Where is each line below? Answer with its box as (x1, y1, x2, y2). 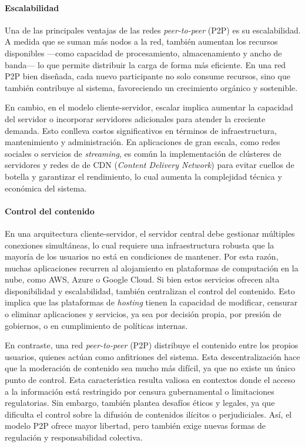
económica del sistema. (5, 182, 87, 194)
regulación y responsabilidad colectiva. (5, 431, 143, 443)
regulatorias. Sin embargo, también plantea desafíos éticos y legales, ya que (5, 396, 275, 409)
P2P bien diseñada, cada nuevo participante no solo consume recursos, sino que (5, 70, 290, 82)
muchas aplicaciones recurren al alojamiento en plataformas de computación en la (5, 261, 299, 274)
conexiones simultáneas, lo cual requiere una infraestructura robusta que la (5, 238, 274, 251)
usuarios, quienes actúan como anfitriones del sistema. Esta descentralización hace (5, 350, 300, 362)
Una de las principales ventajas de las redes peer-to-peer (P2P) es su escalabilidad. (5, 23, 301, 36)
